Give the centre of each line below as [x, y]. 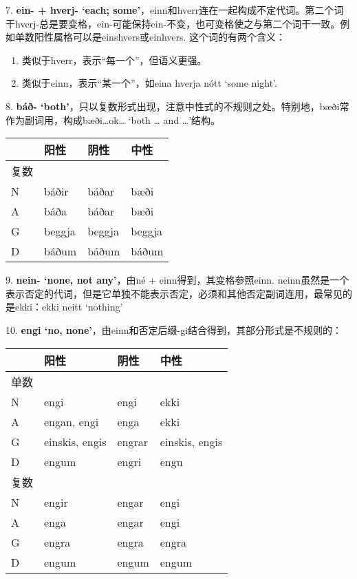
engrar [133, 441]
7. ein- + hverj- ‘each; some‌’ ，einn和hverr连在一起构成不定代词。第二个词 [175, 10]
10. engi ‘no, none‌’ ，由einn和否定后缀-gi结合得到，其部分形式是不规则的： [174, 329]
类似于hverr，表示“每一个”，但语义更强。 [114, 60]
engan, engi [72, 421]
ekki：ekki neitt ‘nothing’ [69, 307]
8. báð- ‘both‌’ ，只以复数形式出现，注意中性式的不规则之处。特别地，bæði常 [177, 106]
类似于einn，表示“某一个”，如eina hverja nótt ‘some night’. [149, 83]
